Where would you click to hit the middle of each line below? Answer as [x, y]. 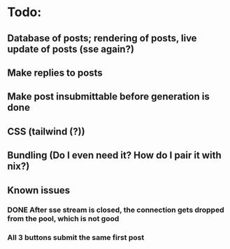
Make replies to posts [55, 73]
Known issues [39, 190]
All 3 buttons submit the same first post [76, 238]
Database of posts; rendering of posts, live [102, 38]
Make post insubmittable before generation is [108, 96]
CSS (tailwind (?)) [46, 132]
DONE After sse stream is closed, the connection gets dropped [116, 210]
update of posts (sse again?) [71, 49]
